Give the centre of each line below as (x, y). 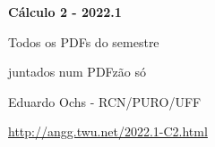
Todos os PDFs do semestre (84, 41)
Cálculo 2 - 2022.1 (65, 12)
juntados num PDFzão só (77, 72)
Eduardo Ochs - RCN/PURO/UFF (105, 101)
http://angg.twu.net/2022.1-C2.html (108, 131)
